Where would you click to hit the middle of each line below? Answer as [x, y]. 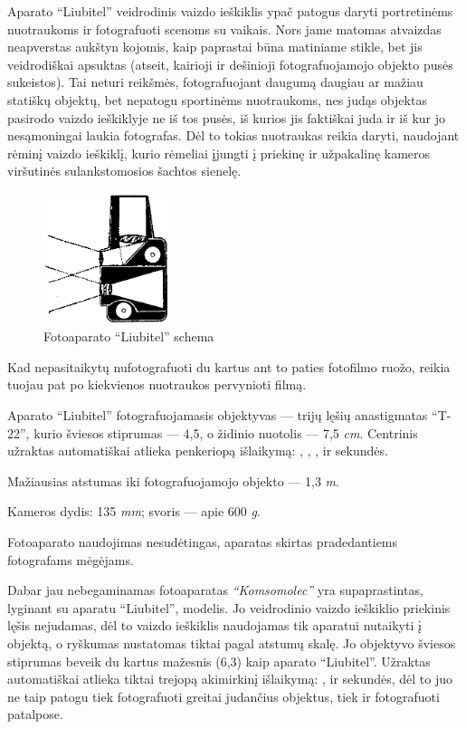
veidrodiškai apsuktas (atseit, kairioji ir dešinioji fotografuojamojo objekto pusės [230, 64]
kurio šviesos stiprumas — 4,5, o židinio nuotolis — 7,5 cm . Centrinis [226, 432]
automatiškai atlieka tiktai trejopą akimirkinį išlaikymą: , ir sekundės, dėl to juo [230, 679]
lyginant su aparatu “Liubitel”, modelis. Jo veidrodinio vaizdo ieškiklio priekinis [229, 607]
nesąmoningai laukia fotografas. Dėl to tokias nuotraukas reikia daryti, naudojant [233, 135]
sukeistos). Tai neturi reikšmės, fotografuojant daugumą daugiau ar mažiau [215, 82]
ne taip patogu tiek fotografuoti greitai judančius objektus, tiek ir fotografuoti [223, 696]
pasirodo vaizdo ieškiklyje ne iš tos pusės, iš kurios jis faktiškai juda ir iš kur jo [227, 117]
